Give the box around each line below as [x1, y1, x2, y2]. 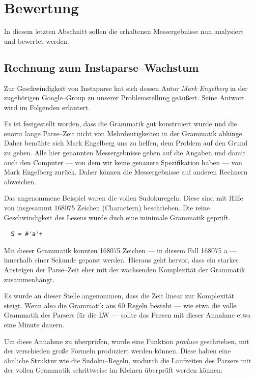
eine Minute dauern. [4, 319, 64, 329]
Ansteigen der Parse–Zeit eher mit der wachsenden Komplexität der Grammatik [4, 264, 245, 275]
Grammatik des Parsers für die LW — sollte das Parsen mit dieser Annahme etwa [4, 310, 251, 320]
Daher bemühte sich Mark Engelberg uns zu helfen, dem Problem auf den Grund [4, 138, 248, 148]
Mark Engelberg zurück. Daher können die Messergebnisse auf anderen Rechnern [4, 167, 248, 177]
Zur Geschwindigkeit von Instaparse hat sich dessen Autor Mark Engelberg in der [4, 83, 248, 93]
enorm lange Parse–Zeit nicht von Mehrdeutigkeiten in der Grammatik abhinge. [4, 128, 244, 138]
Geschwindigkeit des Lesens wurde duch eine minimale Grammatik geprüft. [4, 212, 230, 222]
